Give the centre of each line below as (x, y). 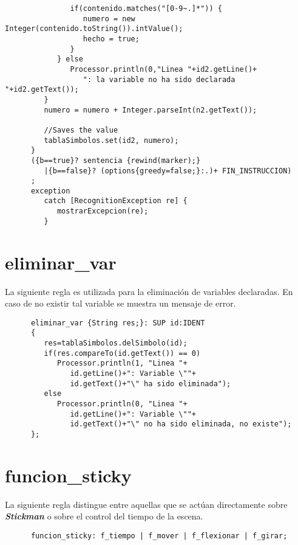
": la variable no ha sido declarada (159, 79)
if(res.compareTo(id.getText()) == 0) (122, 353)
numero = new (109, 19)
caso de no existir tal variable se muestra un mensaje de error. (120, 303)
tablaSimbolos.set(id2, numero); (111, 140)
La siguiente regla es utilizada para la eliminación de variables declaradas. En (149, 291)
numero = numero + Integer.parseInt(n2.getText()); (151, 110)
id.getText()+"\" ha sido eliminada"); (151, 384)
